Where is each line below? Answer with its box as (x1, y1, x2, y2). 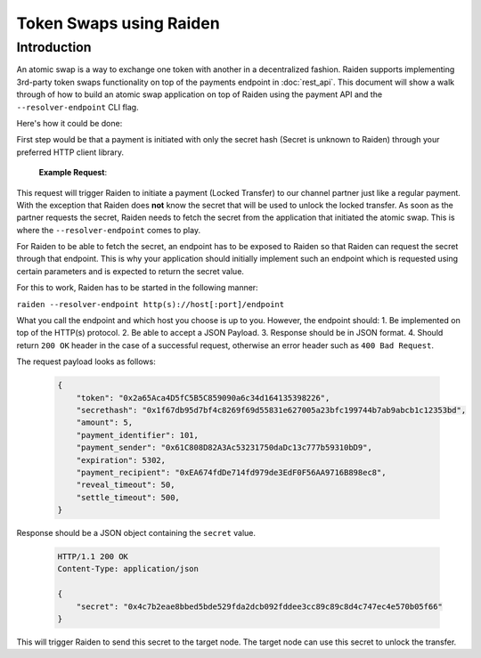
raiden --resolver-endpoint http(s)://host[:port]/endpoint (16, 299, 285, 309)
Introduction (16, 39, 92, 55)
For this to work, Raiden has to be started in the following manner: (16, 282, 258, 293)
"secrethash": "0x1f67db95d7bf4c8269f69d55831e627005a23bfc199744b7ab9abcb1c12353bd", (76, 405, 467, 415)
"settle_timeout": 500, (76, 492, 180, 502)
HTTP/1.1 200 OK (57, 552, 129, 562)
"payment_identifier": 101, (76, 430, 200, 440)
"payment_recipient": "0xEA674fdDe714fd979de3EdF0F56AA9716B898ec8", (76, 467, 387, 477)
